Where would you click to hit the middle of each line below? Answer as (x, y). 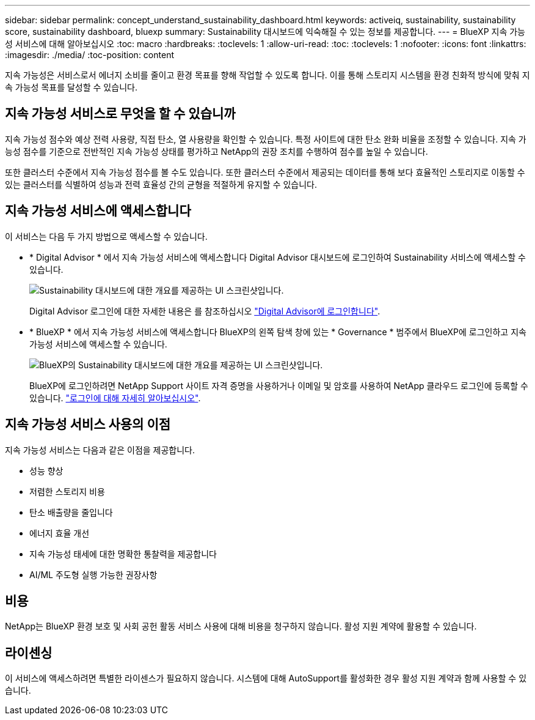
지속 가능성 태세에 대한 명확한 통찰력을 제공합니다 (123, 554)
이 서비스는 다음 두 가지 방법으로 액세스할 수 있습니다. (106, 236)
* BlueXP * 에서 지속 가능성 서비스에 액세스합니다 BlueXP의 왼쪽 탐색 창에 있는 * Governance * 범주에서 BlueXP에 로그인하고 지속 (278, 332)
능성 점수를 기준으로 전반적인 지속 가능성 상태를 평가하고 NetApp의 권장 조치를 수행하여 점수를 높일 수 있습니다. (217, 151)
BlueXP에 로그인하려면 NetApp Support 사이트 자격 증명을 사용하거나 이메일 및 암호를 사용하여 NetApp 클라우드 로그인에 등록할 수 (279, 385)
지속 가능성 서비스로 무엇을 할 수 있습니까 (120, 114)
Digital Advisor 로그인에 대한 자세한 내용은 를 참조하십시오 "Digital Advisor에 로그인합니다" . (205, 311)
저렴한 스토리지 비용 (67, 491)
